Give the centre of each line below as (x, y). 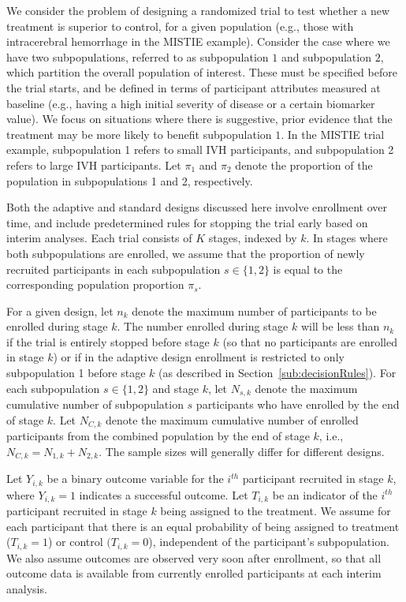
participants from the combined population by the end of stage (158, 436)
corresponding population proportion (95, 284)
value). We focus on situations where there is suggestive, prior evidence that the (199, 119)
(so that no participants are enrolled (310, 341)
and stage (175, 388)
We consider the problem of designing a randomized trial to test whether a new (198, 10)
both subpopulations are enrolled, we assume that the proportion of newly (186, 253)
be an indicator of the (325, 494)
